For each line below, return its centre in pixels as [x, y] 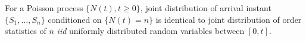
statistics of [26, 31]
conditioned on [75, 19]
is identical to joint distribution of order [229, 19]
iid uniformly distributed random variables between [151, 31]
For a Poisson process [44, 8]
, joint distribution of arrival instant [206, 8]
